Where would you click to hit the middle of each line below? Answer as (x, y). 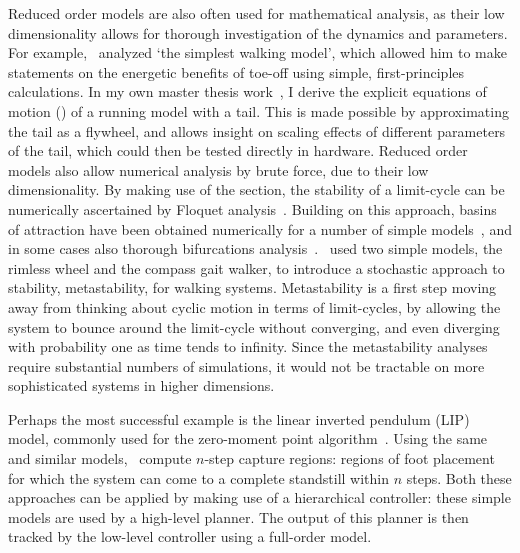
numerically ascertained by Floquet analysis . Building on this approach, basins (252, 208)
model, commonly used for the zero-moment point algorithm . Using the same (248, 438)
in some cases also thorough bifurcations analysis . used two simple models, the (255, 248)
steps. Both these (459, 477)
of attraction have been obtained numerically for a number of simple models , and (260, 228)
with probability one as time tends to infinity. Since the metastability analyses (248, 346)
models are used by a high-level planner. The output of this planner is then (238, 516)
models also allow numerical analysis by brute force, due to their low (218, 169)
